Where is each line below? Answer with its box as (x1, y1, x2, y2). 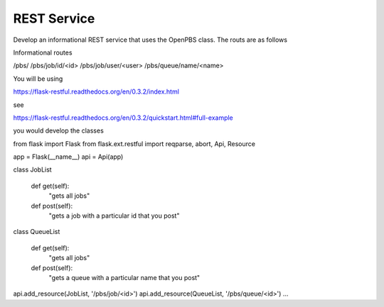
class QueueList (13, 228, 60, 236)
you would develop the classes (13, 126, 105, 135)
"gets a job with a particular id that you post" (48, 211, 180, 220)
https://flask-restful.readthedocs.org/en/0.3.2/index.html (13, 87, 179, 96)
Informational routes (13, 48, 73, 57)
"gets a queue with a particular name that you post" (48, 273, 201, 281)
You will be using (13, 74, 63, 83)
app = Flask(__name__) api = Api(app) (13, 152, 124, 161)
